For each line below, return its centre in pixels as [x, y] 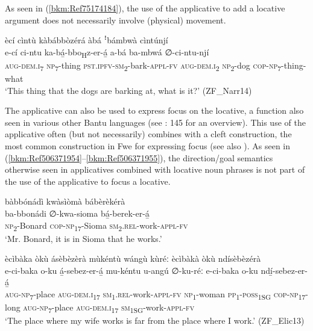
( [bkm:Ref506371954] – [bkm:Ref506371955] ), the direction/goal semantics [139, 157]
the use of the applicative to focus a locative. [88, 181]
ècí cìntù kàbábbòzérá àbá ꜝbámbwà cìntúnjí [87, 40]
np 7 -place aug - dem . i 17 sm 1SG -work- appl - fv [117, 308]
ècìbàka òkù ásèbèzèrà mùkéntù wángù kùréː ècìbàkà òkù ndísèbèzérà [133, 258]
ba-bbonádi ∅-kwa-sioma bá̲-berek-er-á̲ [77, 213]
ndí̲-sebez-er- [284, 270]
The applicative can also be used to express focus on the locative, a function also [154, 110]
